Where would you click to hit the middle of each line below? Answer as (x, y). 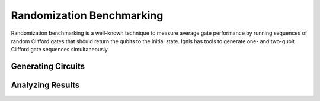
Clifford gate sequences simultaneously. (60, 50)
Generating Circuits (48, 66)
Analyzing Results (45, 85)
